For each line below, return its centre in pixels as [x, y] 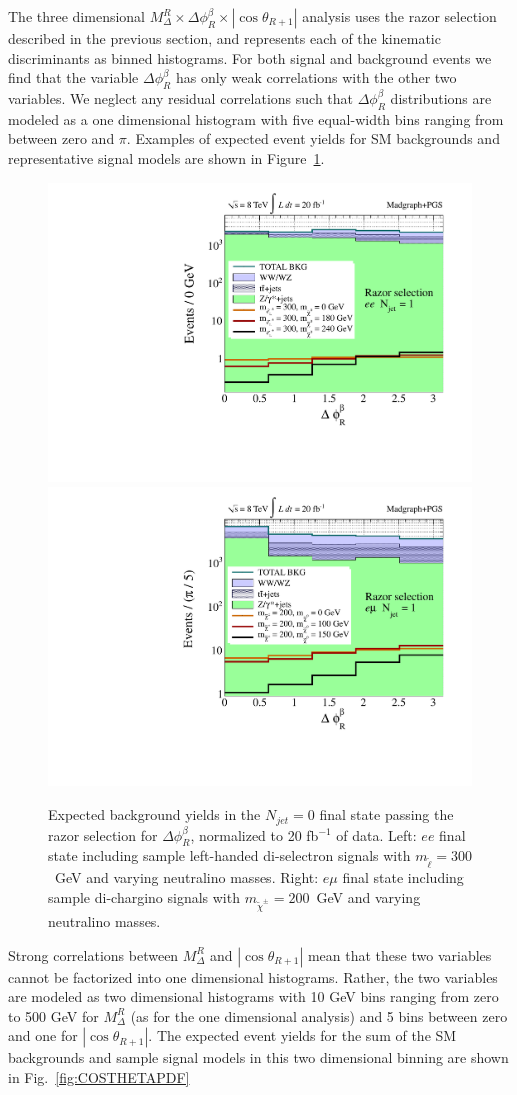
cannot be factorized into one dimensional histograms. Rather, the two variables [253, 976]
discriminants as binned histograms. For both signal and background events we [250, 57]
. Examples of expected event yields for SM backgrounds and [313, 138]
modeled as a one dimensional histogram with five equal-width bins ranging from [256, 118]
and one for [43, 1035]
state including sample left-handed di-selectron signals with [229, 855]
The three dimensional [77, 16]
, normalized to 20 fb [254, 834]
